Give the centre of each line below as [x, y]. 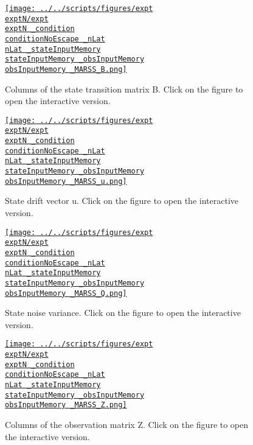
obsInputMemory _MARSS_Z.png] [66, 405]
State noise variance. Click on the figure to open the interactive [123, 313]
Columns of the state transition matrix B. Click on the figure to [124, 89]
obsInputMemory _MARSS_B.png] [66, 69]
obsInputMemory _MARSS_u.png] [66, 181]
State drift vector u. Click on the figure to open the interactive [122, 201]
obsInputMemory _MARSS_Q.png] [66, 293]
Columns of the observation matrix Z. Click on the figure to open [127, 424]
